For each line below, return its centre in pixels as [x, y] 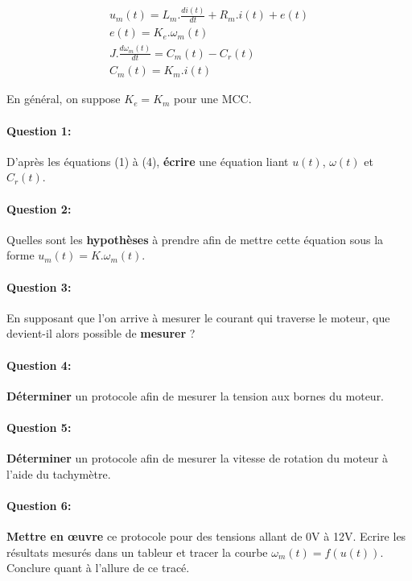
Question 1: [39, 130]
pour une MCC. [213, 99]
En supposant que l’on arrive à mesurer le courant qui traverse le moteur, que [198, 317]
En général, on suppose [64, 99]
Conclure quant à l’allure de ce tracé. [98, 568]
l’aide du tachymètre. [59, 473]
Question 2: [39, 208]
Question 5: [39, 427]
